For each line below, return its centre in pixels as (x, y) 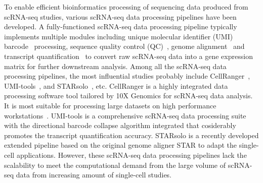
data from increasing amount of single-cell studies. (94, 175)
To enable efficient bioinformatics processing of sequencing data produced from (126, 7)
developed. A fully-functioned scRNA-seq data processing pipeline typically (121, 26)
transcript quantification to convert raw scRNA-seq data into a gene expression (128, 56)
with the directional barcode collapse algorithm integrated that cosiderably (120, 125)
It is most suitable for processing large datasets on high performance (110, 105)
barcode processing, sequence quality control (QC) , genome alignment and (124, 46)
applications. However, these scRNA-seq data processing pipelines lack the (131, 155)
